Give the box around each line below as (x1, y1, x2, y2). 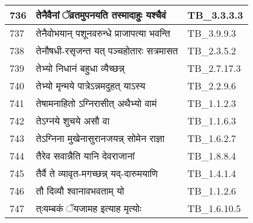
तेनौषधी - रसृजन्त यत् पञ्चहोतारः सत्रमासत (36, 44, 178, 57)
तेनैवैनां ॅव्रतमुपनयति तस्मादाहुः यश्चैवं (36, 8, 166, 22)
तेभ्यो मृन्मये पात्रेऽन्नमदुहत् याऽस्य (36, 79, 146, 92)
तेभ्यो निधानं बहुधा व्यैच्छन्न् (36, 61, 125, 75)
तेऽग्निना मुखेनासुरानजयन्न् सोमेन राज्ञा (36, 131, 165, 145)
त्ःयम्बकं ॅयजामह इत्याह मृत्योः (36, 201, 141, 215)
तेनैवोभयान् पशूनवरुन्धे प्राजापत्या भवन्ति (36, 26, 170, 40)
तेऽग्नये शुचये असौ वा (36, 114, 110, 128)
